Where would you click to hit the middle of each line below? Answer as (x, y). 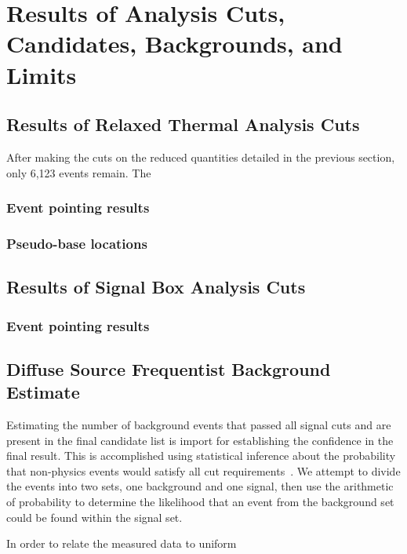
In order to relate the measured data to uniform (122, 543)
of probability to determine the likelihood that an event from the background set (200, 502)
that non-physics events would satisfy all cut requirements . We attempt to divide (203, 470)
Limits (42, 74)
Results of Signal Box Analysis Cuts (156, 287)
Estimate (43, 392)
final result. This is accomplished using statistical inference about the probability (201, 456)
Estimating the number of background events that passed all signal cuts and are (199, 425)
